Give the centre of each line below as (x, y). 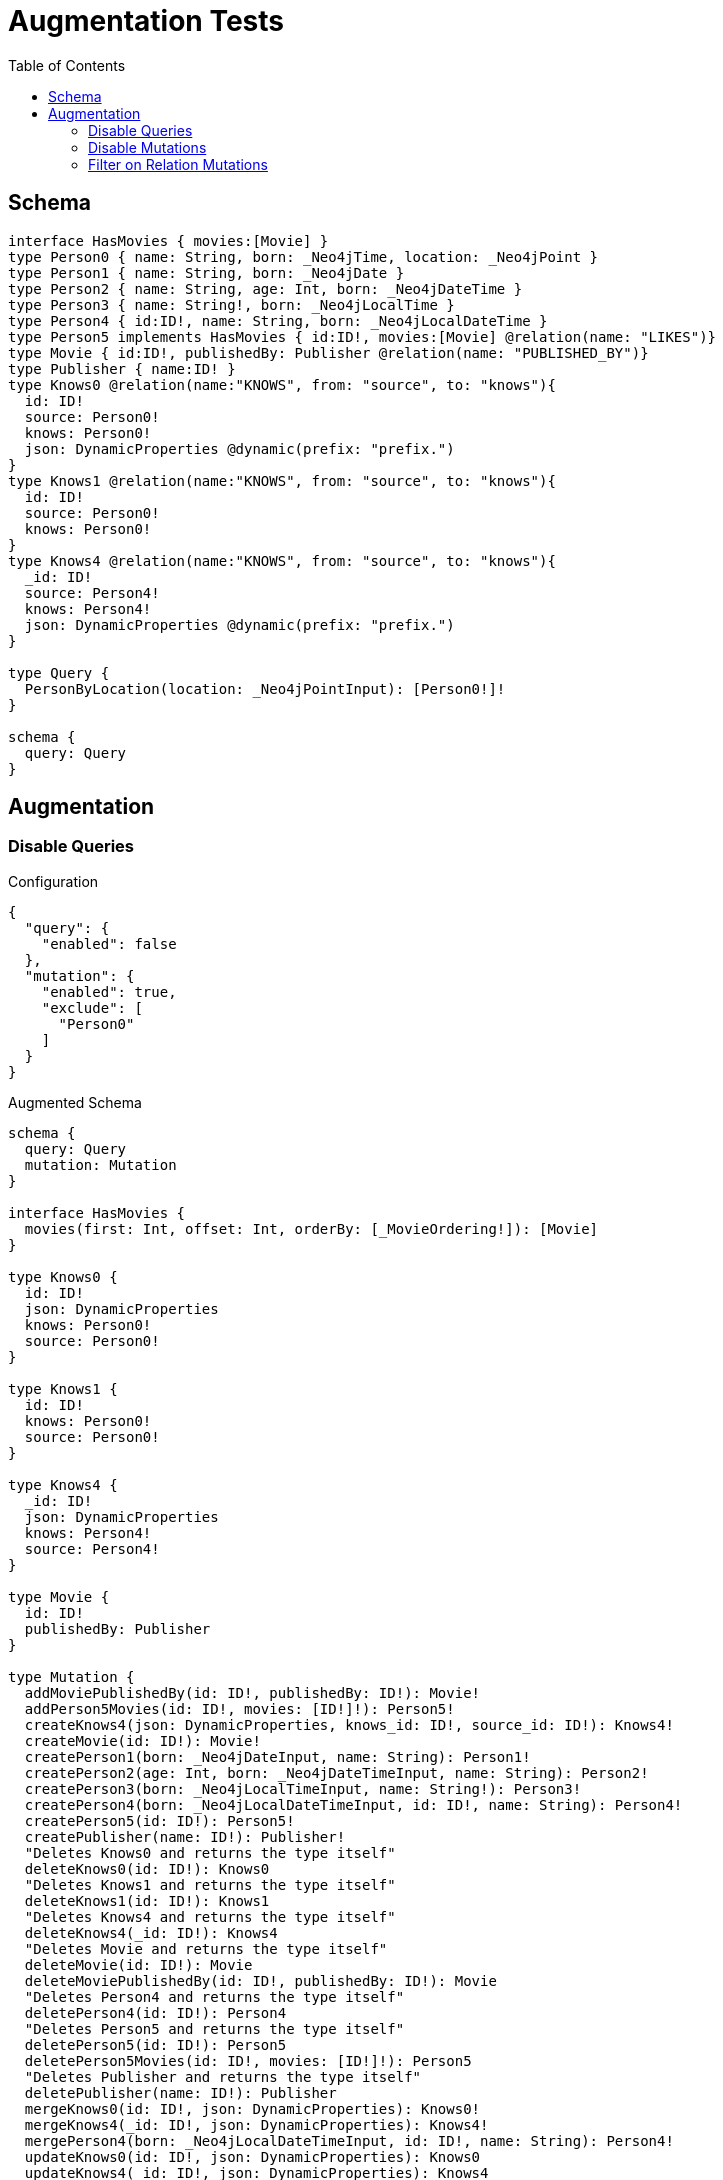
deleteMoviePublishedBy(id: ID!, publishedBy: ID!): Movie (260, 1980)
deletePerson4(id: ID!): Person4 (155, 2012)
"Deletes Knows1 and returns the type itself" (210, 1884)
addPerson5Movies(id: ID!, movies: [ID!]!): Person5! (239, 1708)
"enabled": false (109, 943)
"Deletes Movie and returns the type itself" (206, 1948)
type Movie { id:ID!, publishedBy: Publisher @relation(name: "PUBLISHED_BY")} (328, 352)
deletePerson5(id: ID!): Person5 (155, 2044)
